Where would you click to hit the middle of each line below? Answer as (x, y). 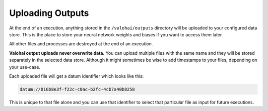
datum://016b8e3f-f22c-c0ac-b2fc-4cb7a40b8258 (77, 89)
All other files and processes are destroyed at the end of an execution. (81, 44)
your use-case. (25, 67)
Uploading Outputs (49, 13)
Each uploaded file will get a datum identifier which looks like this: (76, 76)
